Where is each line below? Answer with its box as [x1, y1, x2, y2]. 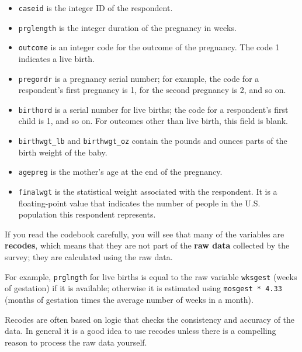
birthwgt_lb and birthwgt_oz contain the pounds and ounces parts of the [18, 134, 287, 147]
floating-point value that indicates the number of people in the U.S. [18, 196, 261, 209]
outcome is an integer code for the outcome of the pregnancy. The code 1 [18, 41, 280, 53]
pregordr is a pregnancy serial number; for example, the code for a [18, 72, 259, 84]
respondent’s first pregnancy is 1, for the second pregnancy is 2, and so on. [18, 84, 286, 96]
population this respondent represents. [18, 208, 156, 220]
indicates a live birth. [18, 52, 95, 64]
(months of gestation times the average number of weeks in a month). [5, 293, 254, 305]
